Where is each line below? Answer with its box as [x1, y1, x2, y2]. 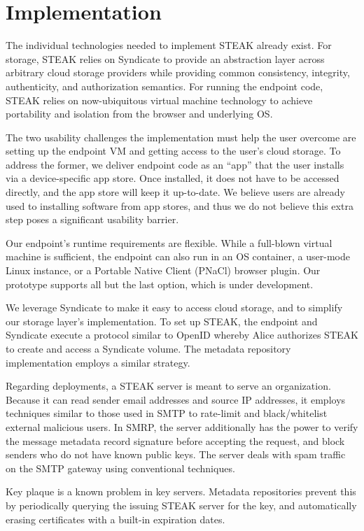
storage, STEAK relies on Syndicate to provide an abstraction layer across [6, 51, 325, 66]
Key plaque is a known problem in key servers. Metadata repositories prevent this [6, 484, 356, 499]
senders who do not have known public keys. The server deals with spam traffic [6, 447, 346, 462]
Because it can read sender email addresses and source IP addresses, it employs [6, 392, 346, 406]
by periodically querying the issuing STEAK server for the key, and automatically [6, 497, 357, 512]
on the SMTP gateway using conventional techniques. [6, 460, 235, 475]
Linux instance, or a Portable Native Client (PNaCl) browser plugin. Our [6, 263, 321, 278]
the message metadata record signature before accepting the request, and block [6, 433, 345, 448]
